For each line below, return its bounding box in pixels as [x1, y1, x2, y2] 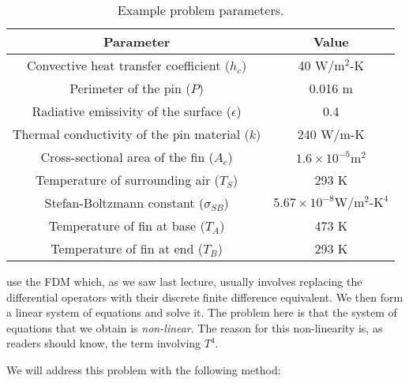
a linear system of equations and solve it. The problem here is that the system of [6, 304, 397, 321]
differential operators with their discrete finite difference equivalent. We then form [6, 288, 403, 305]
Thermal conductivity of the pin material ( [13, 125, 250, 143]
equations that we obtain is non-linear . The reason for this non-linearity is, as [6, 319, 383, 336]
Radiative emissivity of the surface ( [32, 102, 232, 120]
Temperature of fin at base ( [48, 216, 205, 235]
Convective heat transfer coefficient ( [27, 56, 231, 74]
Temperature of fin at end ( [51, 239, 203, 257]
